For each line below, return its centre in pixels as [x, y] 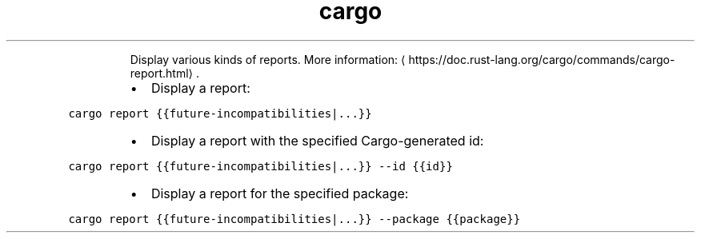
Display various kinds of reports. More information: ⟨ [268, 59]
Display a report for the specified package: [280, 193]
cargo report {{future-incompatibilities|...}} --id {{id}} [260, 166]
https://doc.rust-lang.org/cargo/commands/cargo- [542, 59]
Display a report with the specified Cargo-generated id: [317, 140]
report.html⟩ [162, 73]
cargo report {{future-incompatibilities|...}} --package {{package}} [294, 219]
